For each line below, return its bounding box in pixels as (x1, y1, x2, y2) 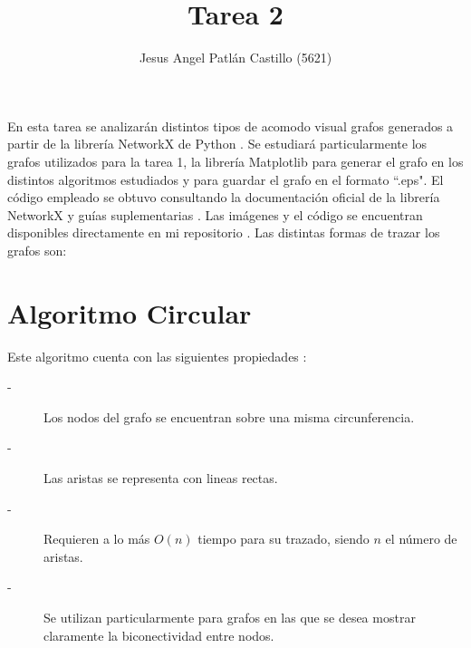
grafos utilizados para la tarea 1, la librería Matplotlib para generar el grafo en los (7, 151, 464, 170)
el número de (385, 529, 457, 548)
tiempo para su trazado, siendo (197, 529, 370, 548)
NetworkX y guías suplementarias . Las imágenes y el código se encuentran (7, 205, 423, 224)
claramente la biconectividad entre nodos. (43, 625, 274, 644)
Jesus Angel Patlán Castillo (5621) (139, 48, 332, 67)
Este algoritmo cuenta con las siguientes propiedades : (7, 346, 307, 365)
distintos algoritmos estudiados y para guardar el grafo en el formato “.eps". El (7, 169, 444, 189)
